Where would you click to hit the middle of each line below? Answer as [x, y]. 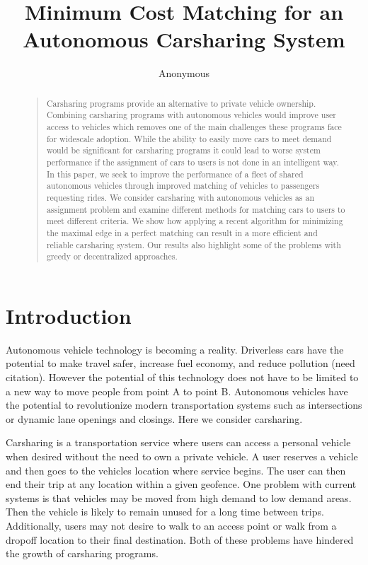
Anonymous [184, 73]
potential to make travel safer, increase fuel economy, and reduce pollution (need [180, 363]
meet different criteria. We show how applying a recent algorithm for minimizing [195, 221]
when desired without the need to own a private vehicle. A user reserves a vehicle [182, 456]
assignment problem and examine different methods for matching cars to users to [196, 209]
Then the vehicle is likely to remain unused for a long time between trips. [165, 512]
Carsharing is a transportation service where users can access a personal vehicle [178, 442]
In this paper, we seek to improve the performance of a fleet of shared [175, 174]
